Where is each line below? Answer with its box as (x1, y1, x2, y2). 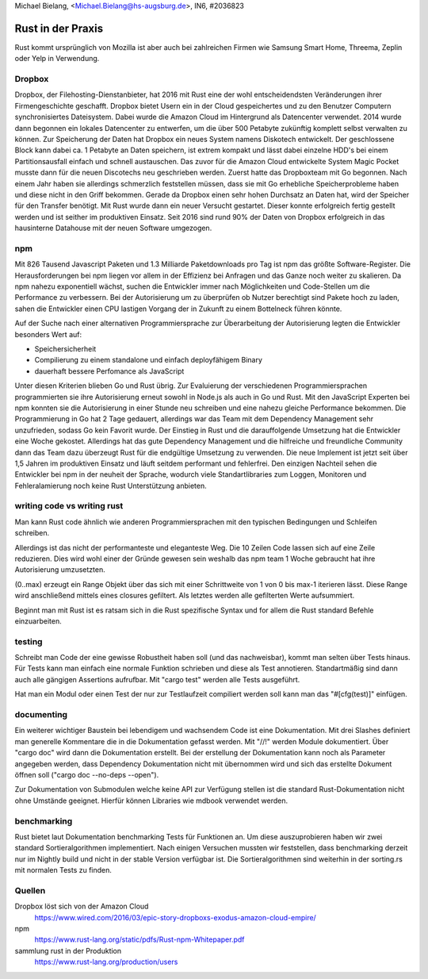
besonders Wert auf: (14, 329, 82, 339)
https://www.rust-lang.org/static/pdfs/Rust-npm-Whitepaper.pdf (34, 935, 245, 944)
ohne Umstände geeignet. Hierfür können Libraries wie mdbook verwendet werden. (14, 796, 289, 805)
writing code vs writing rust (14, 501, 124, 512)
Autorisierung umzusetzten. (14, 565, 106, 574)
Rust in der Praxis (14, 21, 103, 35)
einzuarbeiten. (14, 616, 63, 626)
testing (14, 635, 43, 647)
